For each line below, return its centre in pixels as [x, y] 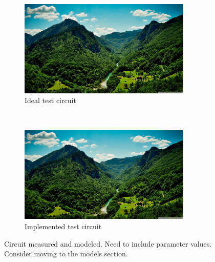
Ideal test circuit [50, 100]
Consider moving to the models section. [66, 254]
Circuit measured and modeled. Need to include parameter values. [108, 243]
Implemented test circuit [63, 226]
